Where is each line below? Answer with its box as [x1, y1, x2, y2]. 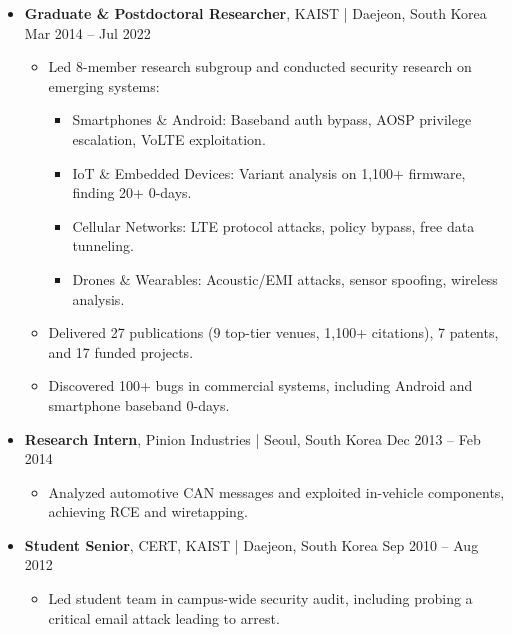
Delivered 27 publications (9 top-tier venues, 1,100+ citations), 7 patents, [48, 322, 499, 343]
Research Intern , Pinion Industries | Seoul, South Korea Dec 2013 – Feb [24, 428, 481, 449]
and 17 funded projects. [48, 341, 194, 362]
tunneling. [72, 235, 134, 256]
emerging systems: [48, 75, 160, 96]
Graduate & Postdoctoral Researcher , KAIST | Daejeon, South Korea [24, 3, 487, 23]
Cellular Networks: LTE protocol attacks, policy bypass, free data [72, 215, 475, 236]
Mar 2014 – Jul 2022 [24, 22, 151, 43]
